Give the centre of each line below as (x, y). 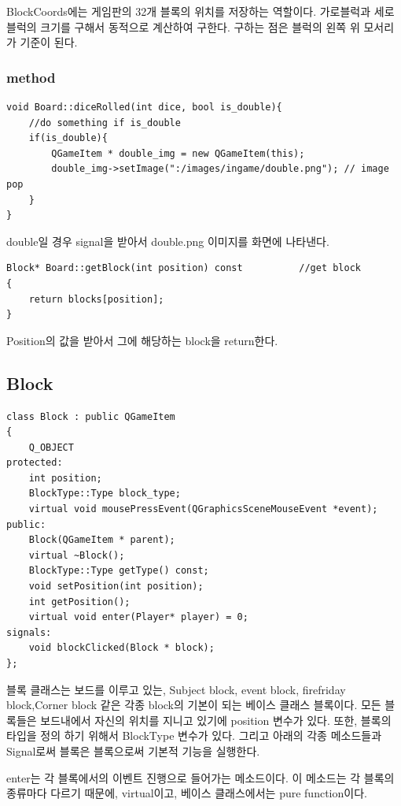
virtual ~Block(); (77, 555)
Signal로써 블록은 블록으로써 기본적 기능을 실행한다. (133, 750)
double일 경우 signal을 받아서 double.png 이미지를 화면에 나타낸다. (168, 241)
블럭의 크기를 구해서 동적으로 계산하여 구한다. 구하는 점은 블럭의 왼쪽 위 (183, 26)
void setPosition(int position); (116, 587)
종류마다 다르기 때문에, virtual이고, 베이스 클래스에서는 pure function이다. (187, 793)
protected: (35, 463)
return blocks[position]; (96, 299)
